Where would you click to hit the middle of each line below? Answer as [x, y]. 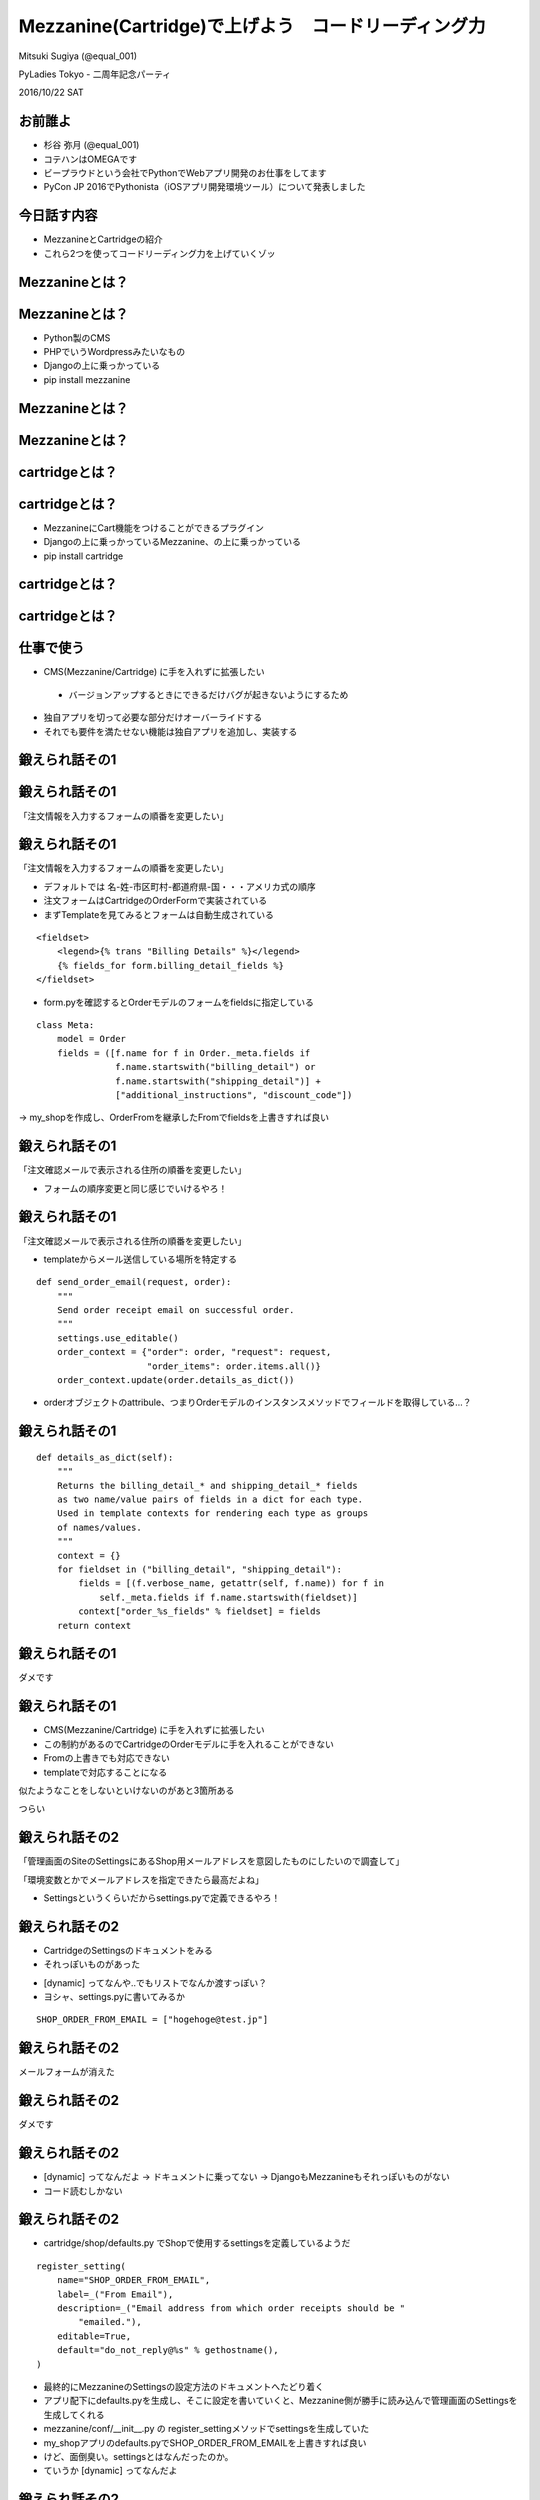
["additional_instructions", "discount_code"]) [234, 1094]
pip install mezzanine [87, 379]
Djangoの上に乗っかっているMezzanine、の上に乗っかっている [172, 542]
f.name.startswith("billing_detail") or [215, 1067]
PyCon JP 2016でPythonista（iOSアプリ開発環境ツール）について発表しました [204, 187]
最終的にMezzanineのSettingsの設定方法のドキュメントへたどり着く [183, 2386]
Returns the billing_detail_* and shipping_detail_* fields [207, 1485]
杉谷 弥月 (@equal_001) [91, 145]
